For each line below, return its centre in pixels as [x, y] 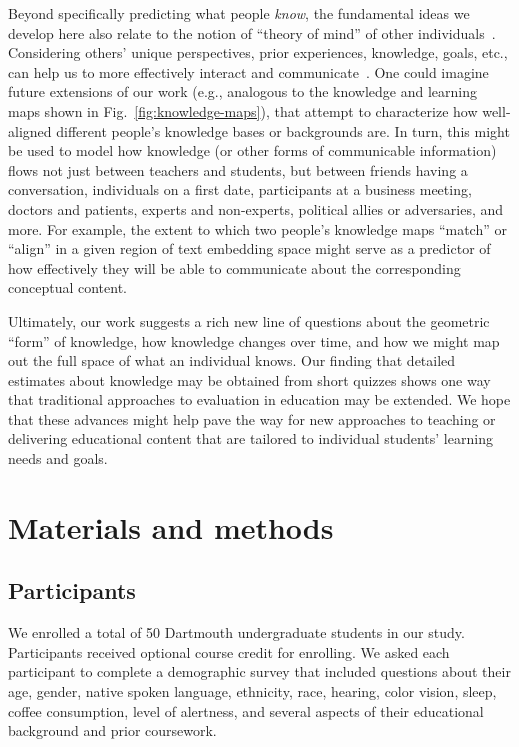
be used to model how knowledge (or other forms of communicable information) [252, 150]
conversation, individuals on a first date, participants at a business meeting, [240, 189]
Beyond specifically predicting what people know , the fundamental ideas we [239, 13]
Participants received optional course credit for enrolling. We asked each [229, 651]
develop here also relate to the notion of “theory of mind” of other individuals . [252, 32]
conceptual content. [67, 287]
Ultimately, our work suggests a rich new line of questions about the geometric [249, 320]
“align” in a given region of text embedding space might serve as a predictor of [249, 248]
